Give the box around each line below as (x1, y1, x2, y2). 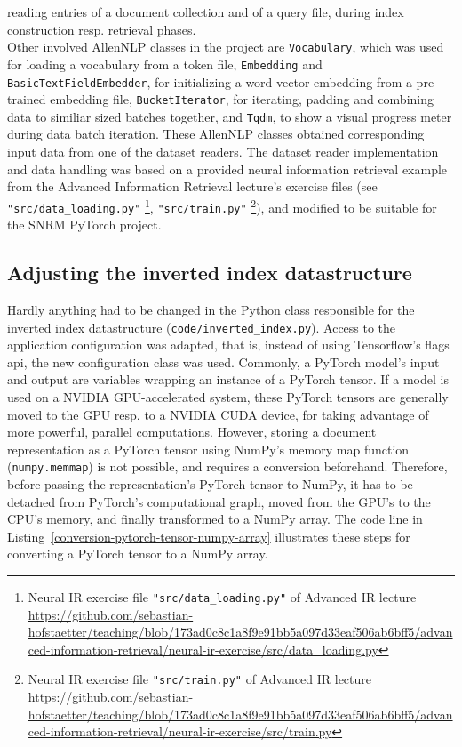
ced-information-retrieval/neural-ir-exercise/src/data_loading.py (28, 639, 378, 658)
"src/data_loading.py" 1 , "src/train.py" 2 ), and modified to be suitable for (7, 195, 437, 216)
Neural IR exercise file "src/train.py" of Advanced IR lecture (28, 670, 372, 688)
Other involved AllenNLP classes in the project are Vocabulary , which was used (7, 37, 444, 56)
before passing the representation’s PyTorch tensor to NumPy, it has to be (7, 475, 413, 494)
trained (7, 90, 46, 108)
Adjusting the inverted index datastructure (7, 259, 412, 286)
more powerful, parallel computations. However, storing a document (7, 422, 377, 441)
